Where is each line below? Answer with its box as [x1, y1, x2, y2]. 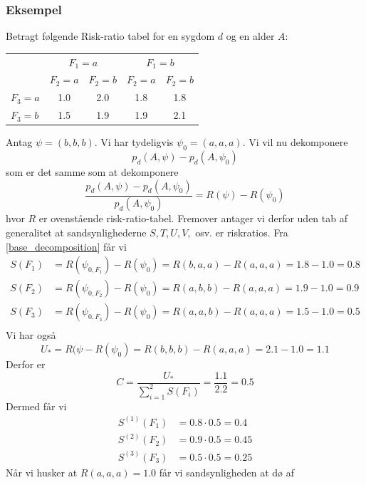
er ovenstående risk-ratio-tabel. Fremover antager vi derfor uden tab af [38, 211, 347, 226]
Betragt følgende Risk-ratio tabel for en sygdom [6, 28, 215, 43]
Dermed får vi [6, 398, 67, 413]
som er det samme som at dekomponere [6, 164, 179, 179]
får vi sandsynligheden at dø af [159, 464, 295, 479]
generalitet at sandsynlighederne [6, 225, 147, 240]
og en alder [226, 28, 275, 43]
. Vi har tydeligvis [94, 135, 174, 150]
